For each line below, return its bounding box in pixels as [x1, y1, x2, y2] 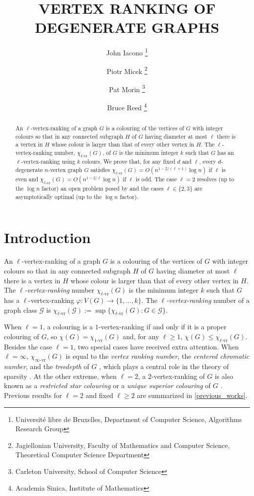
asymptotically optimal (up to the [15, 192, 102, 200]
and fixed [85, 390, 113, 400]
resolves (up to [197, 175, 234, 183]
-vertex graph [48, 166, 83, 174]
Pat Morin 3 [109, 82, 145, 94]
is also [214, 371, 233, 381]
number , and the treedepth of [4, 361, 89, 372]
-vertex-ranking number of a [166, 295, 250, 305]
